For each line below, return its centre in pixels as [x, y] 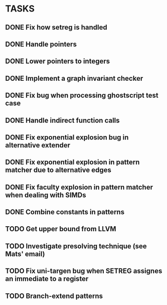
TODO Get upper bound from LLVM [61, 229]
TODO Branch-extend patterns [54, 296]
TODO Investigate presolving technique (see [76, 246]
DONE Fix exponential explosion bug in [67, 137]
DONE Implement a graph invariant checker [74, 78]
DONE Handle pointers [41, 44]
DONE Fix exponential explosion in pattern [72, 162]
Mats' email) [25, 254]
